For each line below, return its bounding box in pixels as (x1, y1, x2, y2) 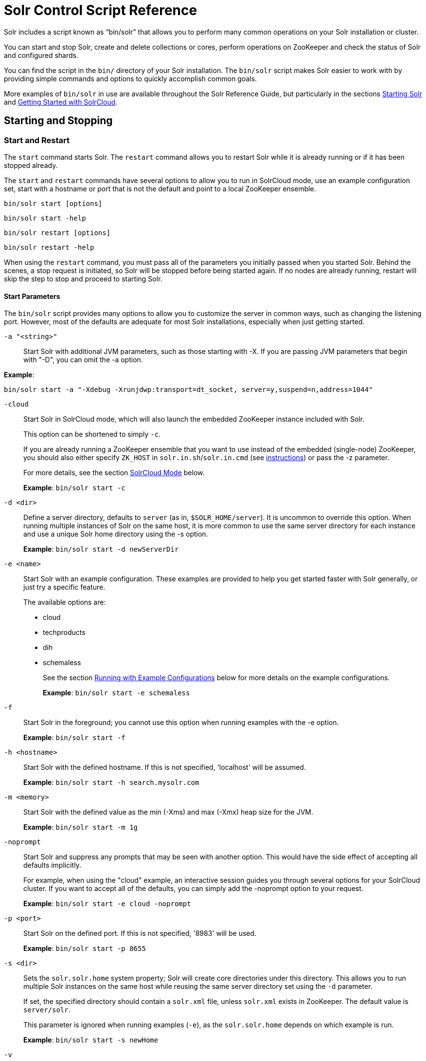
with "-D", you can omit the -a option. (23, 355, 143, 364)
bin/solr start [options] (4, 199, 103, 207)
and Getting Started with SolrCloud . (4, 97, 118, 106)
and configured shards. (4, 51, 79, 59)
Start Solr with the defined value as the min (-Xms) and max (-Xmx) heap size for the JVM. (23, 808, 314, 817)
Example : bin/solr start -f (23, 733, 125, 742)
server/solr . (23, 1005, 71, 1014)
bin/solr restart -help (4, 243, 94, 251)
